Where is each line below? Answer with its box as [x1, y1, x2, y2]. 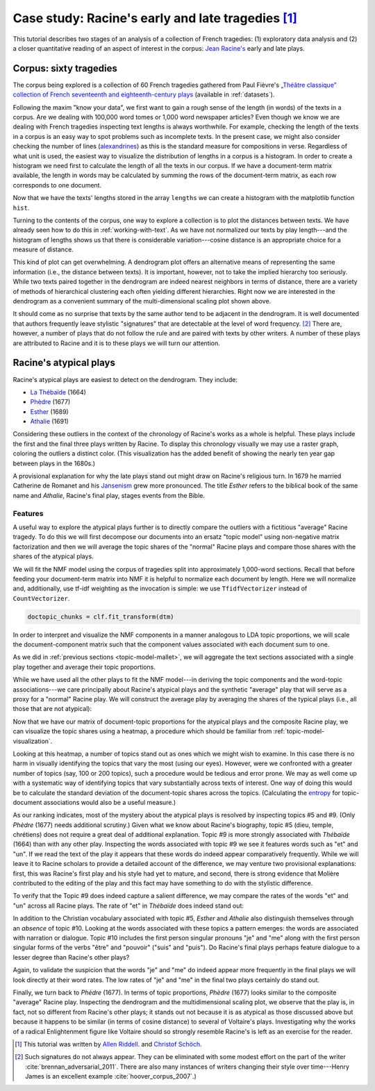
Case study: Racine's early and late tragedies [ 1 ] [12, 10, 298, 26]
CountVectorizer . [12, 594, 70, 602]
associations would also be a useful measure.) [43, 798, 176, 806]
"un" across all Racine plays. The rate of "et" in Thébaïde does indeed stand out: [12, 901, 244, 910]
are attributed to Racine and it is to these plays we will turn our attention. [12, 339, 220, 347]
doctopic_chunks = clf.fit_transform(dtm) [27, 613, 174, 621]
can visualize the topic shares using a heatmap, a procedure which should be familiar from [12, 727, 272, 735]
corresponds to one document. [12, 181, 102, 189]
